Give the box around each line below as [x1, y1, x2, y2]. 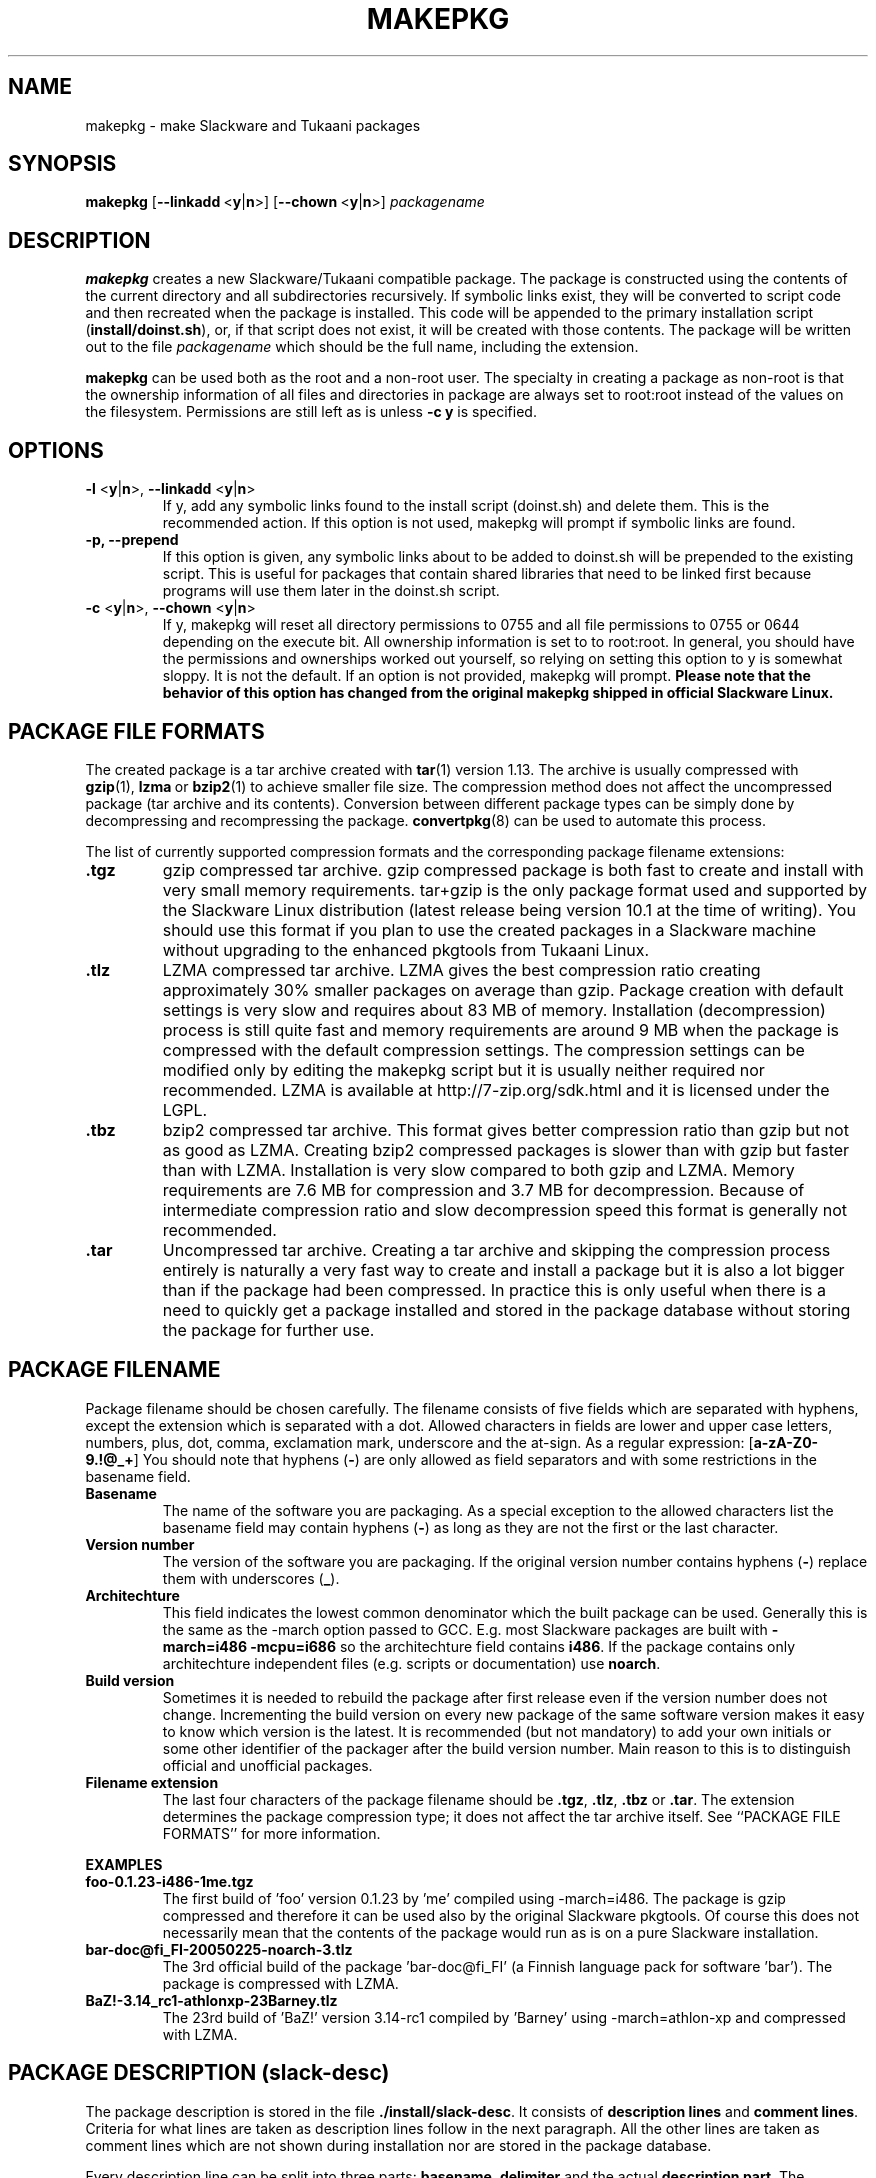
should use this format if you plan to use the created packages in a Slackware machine [162, 919, 817, 940]
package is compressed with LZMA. [162, 1974, 399, 1992]
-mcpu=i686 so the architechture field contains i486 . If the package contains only [250, 1637, 796, 1655]
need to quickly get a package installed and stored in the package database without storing [162, 1299, 851, 1320]
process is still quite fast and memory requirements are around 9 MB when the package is [162, 1019, 839, 1040]
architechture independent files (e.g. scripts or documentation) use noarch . [162, 1654, 661, 1672]
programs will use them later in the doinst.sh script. [162, 582, 500, 600]
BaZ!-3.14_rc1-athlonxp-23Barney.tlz [85, 1991, 338, 2009]
